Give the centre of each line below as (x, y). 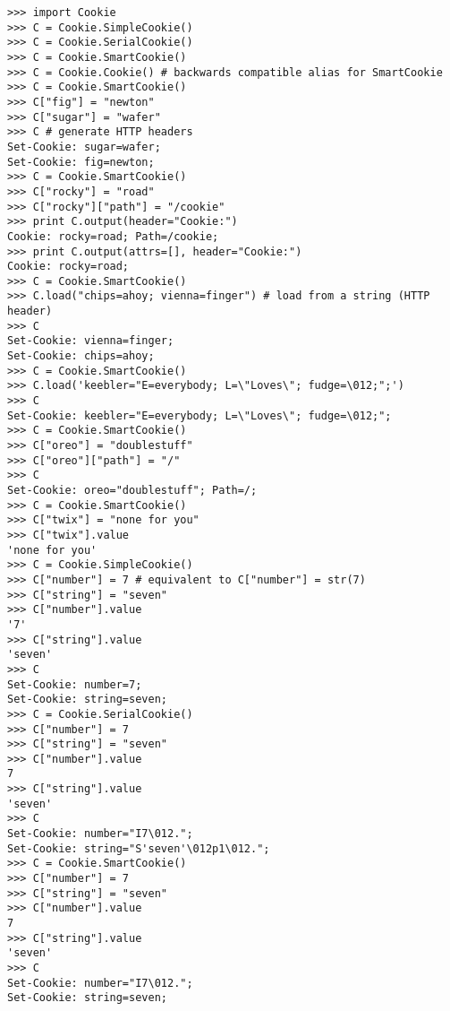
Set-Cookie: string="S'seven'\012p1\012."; (139, 848)
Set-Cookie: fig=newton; (81, 162)
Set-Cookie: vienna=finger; (91, 341)
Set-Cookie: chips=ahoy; (81, 356)
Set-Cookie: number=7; (75, 684)
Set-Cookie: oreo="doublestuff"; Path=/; (132, 490)
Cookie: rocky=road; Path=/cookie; (113, 236)
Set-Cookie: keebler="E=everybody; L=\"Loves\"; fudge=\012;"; (200, 415)
